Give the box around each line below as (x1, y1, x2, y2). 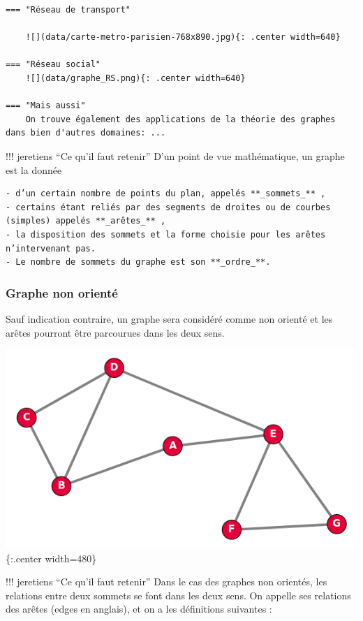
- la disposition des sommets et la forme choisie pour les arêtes (6, 229, 326, 240)
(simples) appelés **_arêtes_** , (6, 216, 166, 226)
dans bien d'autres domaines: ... (6, 128, 166, 138)
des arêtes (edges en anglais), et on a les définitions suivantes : (6, 601, 272, 616)
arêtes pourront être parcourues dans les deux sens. (6, 325, 225, 339)
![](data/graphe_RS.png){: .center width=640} (25, 73, 246, 83)
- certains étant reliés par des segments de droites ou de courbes (6, 202, 331, 212)
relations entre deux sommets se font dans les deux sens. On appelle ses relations (6, 587, 351, 602)
